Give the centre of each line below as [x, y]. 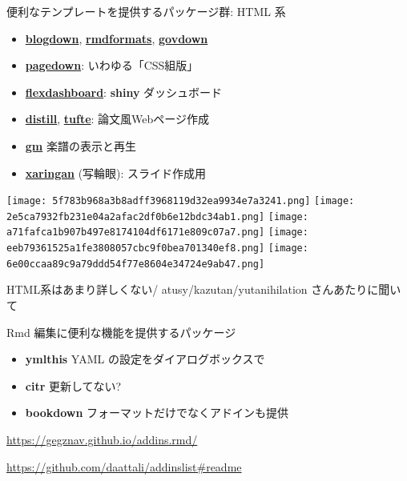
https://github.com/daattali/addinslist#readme [124, 466]
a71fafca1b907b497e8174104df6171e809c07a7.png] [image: [157, 232]
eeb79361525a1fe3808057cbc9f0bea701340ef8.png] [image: [157, 249]
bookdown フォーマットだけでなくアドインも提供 [157, 413]
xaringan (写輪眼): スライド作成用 [116, 172]
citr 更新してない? [73, 385]
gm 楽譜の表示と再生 [81, 145]
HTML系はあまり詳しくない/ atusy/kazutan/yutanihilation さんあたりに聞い [204, 289]
